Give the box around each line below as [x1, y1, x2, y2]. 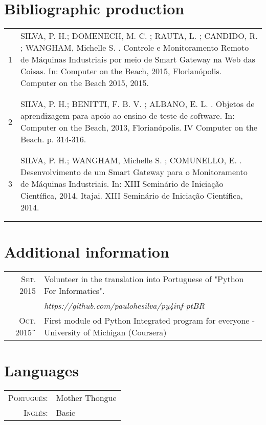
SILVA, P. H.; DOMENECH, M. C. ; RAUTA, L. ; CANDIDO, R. [20, 30, 258, 42]
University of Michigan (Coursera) [44, 326, 167, 338]
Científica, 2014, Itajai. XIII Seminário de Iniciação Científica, [20, 189, 243, 202]
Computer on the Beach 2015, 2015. [20, 77, 149, 89]
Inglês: [24, 407, 48, 419]
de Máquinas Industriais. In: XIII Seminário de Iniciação [20, 178, 224, 190]
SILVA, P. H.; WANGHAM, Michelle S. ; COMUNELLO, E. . [20, 154, 242, 166]
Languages [4, 360, 79, 381]
